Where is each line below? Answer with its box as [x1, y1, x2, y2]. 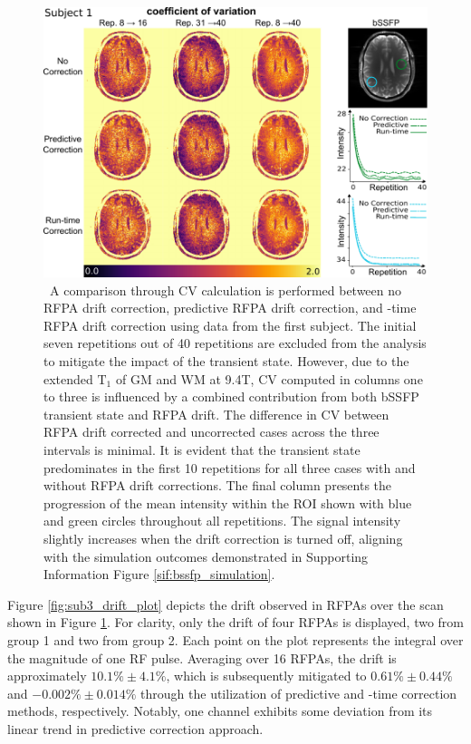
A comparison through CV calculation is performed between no [49, 280, 402, 299]
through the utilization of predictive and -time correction [140, 683, 457, 702]
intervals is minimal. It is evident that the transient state [43, 440, 360, 459]
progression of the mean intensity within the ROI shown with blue [43, 493, 412, 512]
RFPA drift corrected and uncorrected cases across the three [43, 422, 380, 441]
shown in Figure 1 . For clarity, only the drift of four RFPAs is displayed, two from [7, 613, 465, 632]
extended [43, 369, 93, 388]
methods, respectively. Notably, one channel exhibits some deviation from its [7, 701, 433, 720]
